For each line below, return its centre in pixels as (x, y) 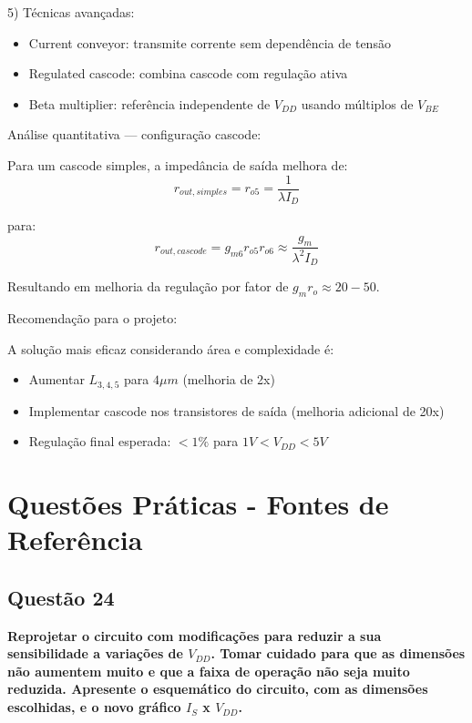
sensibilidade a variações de (95, 653)
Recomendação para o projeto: (92, 318)
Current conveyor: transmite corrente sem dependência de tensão (210, 42)
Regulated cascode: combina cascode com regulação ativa (188, 73)
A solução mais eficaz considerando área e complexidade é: (171, 348)
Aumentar (56, 379)
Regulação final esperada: (100, 441)
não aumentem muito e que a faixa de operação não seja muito (209, 671)
